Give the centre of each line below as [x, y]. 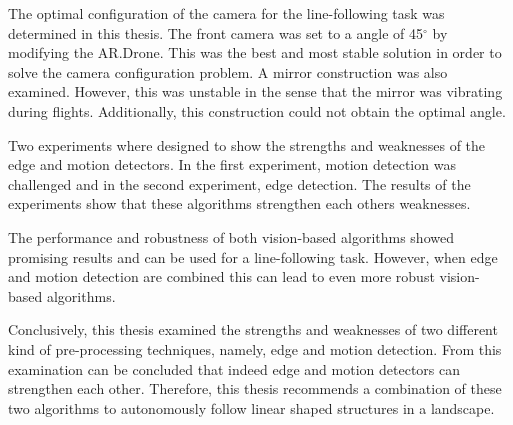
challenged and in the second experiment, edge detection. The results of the [239, 183]
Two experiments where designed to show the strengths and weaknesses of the [247, 144]
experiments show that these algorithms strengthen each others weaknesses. [239, 203]
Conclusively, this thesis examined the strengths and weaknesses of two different [253, 329]
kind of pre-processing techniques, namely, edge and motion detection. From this [255, 348]
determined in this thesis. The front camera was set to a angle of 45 [216, 32]
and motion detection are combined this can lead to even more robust [221, 276]
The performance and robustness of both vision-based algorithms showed [231, 236]
